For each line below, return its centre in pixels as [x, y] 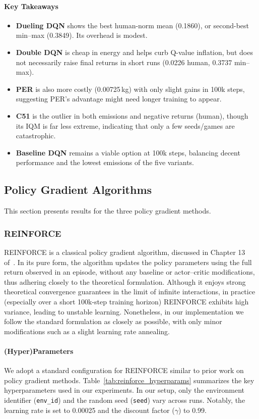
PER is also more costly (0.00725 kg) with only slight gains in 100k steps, [130, 89]
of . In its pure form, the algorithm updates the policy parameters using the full [128, 262]
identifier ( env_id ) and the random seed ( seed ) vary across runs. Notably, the [125, 400]
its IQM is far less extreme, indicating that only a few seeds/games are [125, 125]
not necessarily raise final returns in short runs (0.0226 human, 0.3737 [124, 62]
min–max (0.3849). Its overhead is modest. [82, 35]
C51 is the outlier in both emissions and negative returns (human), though [132, 115]
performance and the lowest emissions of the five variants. [105, 162]
